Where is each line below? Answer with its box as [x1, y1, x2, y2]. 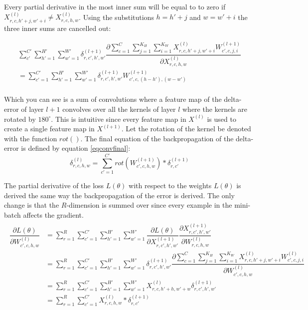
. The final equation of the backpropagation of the [80, 133, 234, 143]
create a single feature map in [4, 123, 95, 134]
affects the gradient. [23, 209, 84, 220]
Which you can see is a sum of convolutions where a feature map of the [4, 94, 222, 104]
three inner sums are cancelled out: [4, 22, 111, 33]
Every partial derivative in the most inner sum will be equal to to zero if [4, 1, 226, 11]
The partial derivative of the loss [4, 180, 104, 191]
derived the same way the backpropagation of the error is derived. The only [4, 190, 235, 200]
